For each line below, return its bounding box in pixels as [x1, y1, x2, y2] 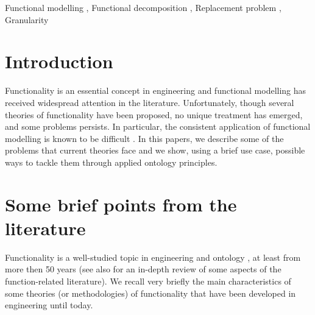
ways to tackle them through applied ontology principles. [5, 155, 218, 168]
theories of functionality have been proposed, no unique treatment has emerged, [5, 108, 303, 121]
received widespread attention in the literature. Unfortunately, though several [5, 96, 294, 108]
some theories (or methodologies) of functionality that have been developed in [5, 286, 296, 299]
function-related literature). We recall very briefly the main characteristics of [5, 274, 291, 287]
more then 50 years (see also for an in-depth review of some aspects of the [5, 263, 281, 275]
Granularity [5, 13, 49, 26]
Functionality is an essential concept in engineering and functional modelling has [5, 84, 306, 97]
